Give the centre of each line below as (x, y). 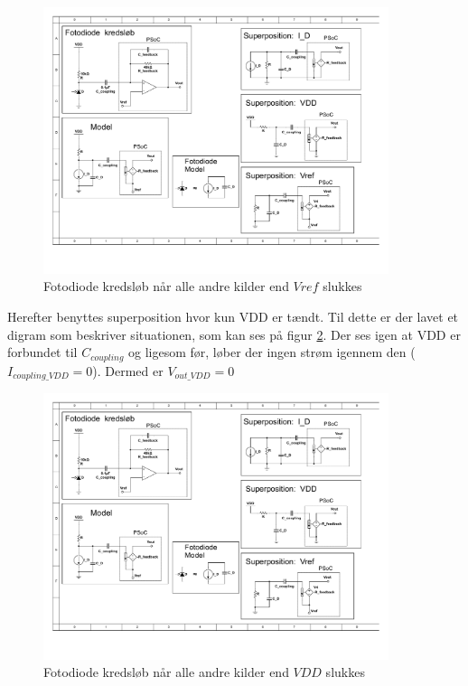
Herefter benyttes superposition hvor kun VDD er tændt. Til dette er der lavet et (233, 316)
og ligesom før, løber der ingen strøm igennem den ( (272, 352)
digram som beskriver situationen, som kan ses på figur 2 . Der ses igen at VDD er (234, 334)
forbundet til (42, 352)
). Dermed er (128, 370)
